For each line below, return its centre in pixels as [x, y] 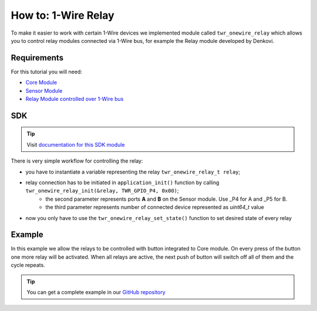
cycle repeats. [28, 265]
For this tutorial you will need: [46, 72]
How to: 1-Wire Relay [63, 15]
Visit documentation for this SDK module [76, 144]
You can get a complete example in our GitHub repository [96, 292]
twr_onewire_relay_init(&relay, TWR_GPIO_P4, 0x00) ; [102, 191]
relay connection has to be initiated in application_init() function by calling [122, 182]
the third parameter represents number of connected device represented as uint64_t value [155, 207]
